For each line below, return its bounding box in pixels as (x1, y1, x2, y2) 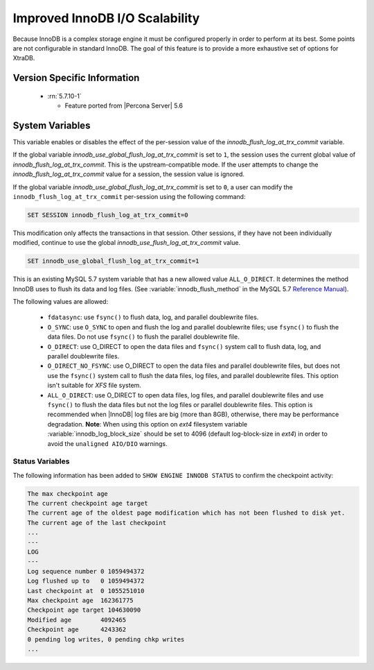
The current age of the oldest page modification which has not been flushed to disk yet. (27, 509, 346, 517)
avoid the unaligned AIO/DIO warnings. (47, 439, 168, 447)
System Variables (12, 119, 91, 131)
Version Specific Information (12, 72, 140, 84)
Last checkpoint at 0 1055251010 (27, 587, 145, 594)
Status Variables (12, 456, 70, 466)
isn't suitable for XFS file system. (47, 381, 142, 390)
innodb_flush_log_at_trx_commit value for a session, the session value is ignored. (12, 170, 245, 178)
